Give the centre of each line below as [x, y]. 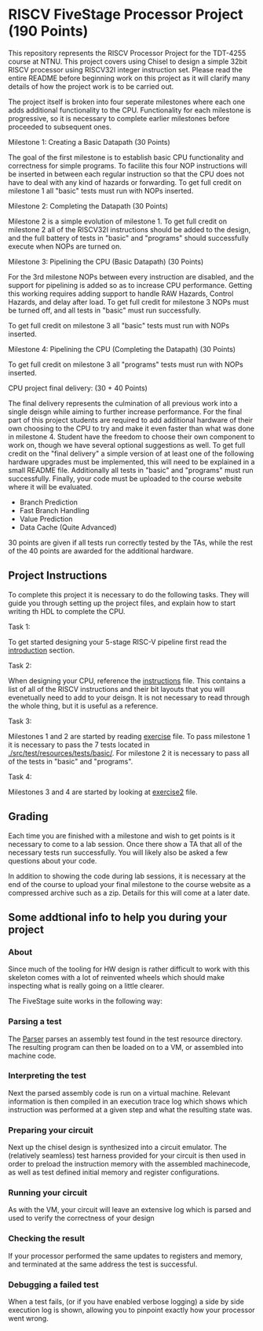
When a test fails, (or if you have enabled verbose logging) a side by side [126, 1302]
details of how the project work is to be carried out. [91, 86]
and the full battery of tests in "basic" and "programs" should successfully [128, 238]
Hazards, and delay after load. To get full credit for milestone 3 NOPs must [128, 301]
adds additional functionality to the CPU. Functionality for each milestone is [130, 110]
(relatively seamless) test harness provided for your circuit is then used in [127, 1155]
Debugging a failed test [54, 1285]
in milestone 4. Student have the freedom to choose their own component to [131, 436]
